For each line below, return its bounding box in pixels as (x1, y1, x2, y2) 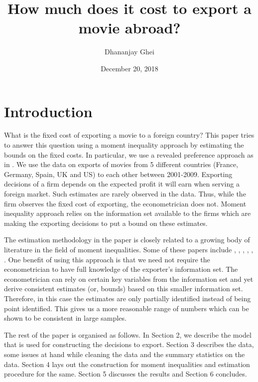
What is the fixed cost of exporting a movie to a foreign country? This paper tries (4, 130, 255, 140)
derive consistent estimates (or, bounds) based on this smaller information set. (4, 283, 243, 294)
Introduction (4, 101, 93, 121)
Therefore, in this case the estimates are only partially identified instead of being (4, 293, 251, 303)
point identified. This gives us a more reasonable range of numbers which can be (4, 303, 249, 313)
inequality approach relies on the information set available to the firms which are (4, 208, 251, 218)
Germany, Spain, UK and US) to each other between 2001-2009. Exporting (4, 169, 233, 179)
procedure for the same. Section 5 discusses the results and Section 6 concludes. (4, 369, 247, 379)
